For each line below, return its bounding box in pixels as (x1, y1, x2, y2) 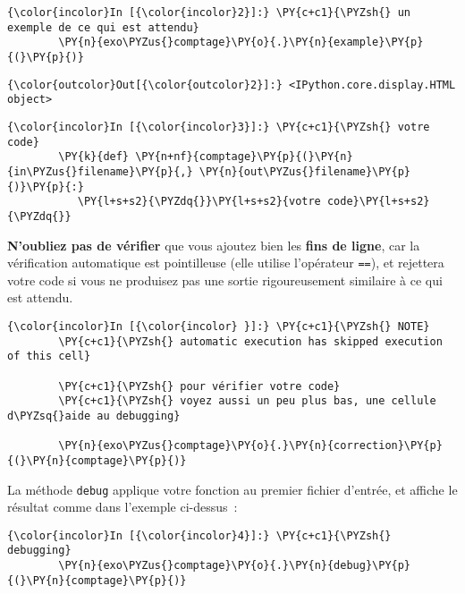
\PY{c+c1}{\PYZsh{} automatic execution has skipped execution (58, 335, 443, 348)
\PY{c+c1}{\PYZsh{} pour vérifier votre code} (58, 379, 341, 393)
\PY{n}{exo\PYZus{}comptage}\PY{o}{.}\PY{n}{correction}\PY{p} (58, 439, 443, 453)
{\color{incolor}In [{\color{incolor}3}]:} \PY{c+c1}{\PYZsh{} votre (7, 120, 430, 133)
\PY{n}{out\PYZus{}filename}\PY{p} (199, 165, 411, 178)
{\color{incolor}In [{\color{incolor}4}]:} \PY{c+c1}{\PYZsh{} (7, 529, 392, 542)
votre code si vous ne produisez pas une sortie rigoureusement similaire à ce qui (7, 270, 443, 289)
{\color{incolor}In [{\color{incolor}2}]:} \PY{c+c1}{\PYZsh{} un (7, 6, 411, 19)
